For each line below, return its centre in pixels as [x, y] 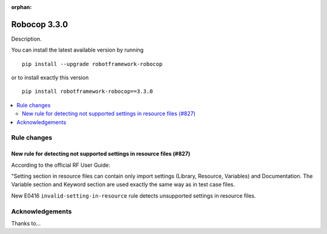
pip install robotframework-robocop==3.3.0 [88, 92]
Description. [26, 39]
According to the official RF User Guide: [61, 165]
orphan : [21, 7]
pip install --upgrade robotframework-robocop [92, 64]
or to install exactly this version [50, 78]
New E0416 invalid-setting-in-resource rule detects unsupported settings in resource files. [134, 196]
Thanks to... [26, 223]
